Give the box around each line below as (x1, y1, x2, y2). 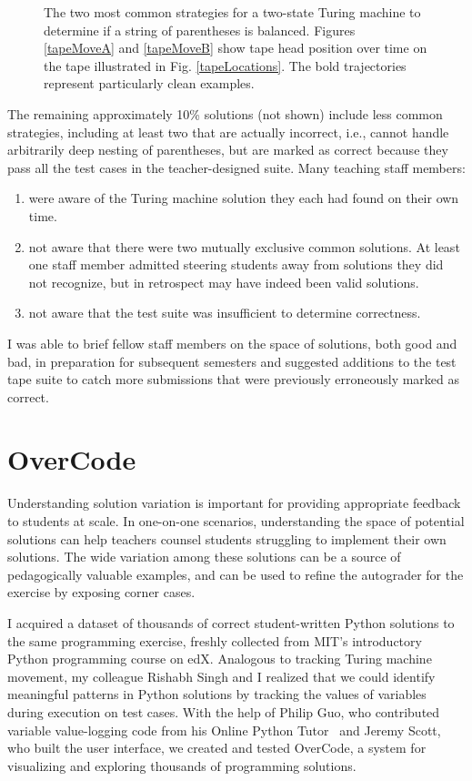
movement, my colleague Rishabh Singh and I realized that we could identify (7, 666, 436, 685)
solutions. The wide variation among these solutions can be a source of (7, 547, 401, 566)
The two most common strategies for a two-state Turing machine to (44, 3, 421, 21)
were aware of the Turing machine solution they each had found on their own (28, 188, 459, 208)
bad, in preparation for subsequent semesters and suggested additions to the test (7, 351, 457, 370)
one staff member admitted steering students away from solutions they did (28, 255, 444, 274)
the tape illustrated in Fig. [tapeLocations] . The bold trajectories (44, 56, 407, 75)
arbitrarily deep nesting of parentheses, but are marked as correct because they (7, 140, 448, 159)
